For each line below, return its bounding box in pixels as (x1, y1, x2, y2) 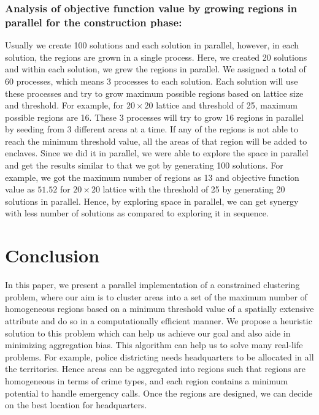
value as (5, 183, 35, 196)
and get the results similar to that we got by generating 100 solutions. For (5, 159, 283, 172)
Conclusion (5, 243, 100, 268)
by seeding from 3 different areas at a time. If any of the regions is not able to (5, 123, 298, 135)
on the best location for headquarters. (5, 398, 147, 411)
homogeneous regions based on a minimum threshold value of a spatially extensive (5, 302, 314, 315)
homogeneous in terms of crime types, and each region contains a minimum (5, 374, 288, 387)
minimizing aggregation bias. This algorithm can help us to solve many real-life (5, 338, 303, 351)
